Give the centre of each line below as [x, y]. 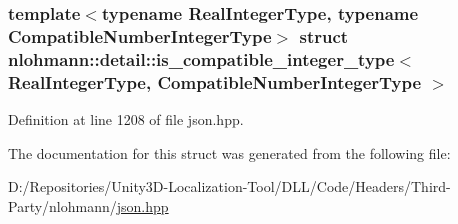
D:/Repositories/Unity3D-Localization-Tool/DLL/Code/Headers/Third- [229, 186]
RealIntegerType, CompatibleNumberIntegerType [215, 81]
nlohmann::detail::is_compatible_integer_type [201, 58]
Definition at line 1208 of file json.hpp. [126, 118]
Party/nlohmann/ [62, 205]
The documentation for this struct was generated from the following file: [229, 152]
